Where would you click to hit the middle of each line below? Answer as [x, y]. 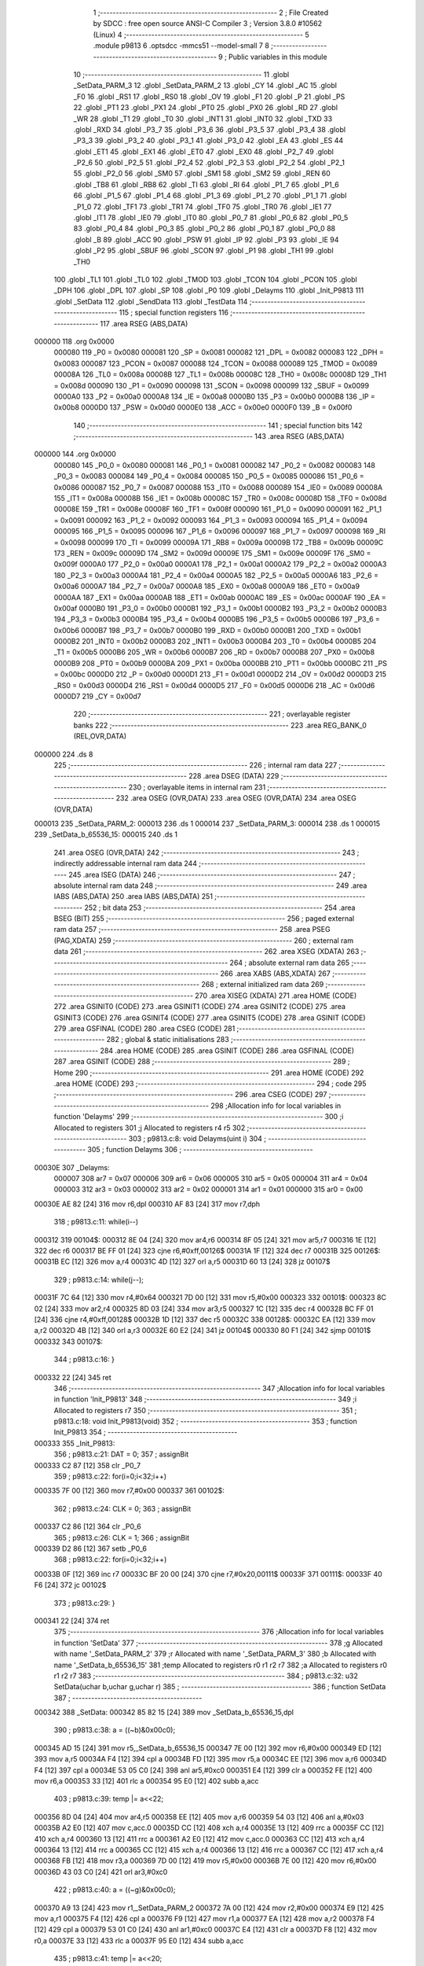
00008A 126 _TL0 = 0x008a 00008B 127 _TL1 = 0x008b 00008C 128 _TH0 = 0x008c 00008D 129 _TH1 [220, 374]
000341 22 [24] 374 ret [72, 1621]
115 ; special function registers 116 [174, 313]
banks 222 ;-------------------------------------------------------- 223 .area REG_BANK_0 [220, 725]
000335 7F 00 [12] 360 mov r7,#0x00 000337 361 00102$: [130, 1491]
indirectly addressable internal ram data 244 [126, 863]
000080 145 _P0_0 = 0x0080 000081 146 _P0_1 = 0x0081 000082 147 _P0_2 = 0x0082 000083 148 [215, 465]
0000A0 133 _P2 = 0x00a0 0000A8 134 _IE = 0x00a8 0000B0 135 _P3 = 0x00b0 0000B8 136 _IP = [215, 396]
